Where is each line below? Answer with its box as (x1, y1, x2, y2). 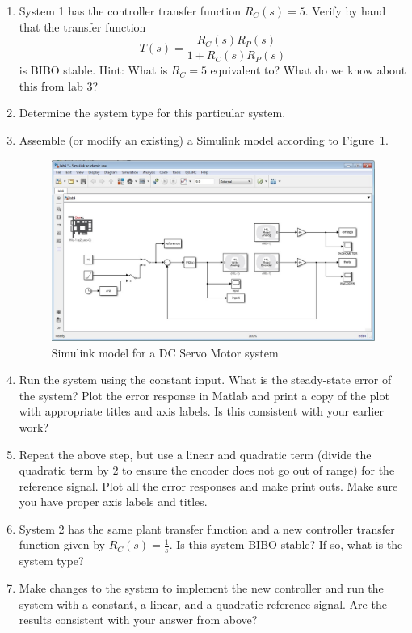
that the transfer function (19, 18, 146, 35)
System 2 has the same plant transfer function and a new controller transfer (19, 520, 395, 537)
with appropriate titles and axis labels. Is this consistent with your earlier (19, 403, 384, 420)
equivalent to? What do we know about (210, 61, 406, 78)
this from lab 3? (19, 77, 99, 94)
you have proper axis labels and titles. (19, 493, 208, 510)
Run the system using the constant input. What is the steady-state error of (19, 371, 392, 388)
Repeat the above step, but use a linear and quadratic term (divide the (19, 445, 372, 462)
